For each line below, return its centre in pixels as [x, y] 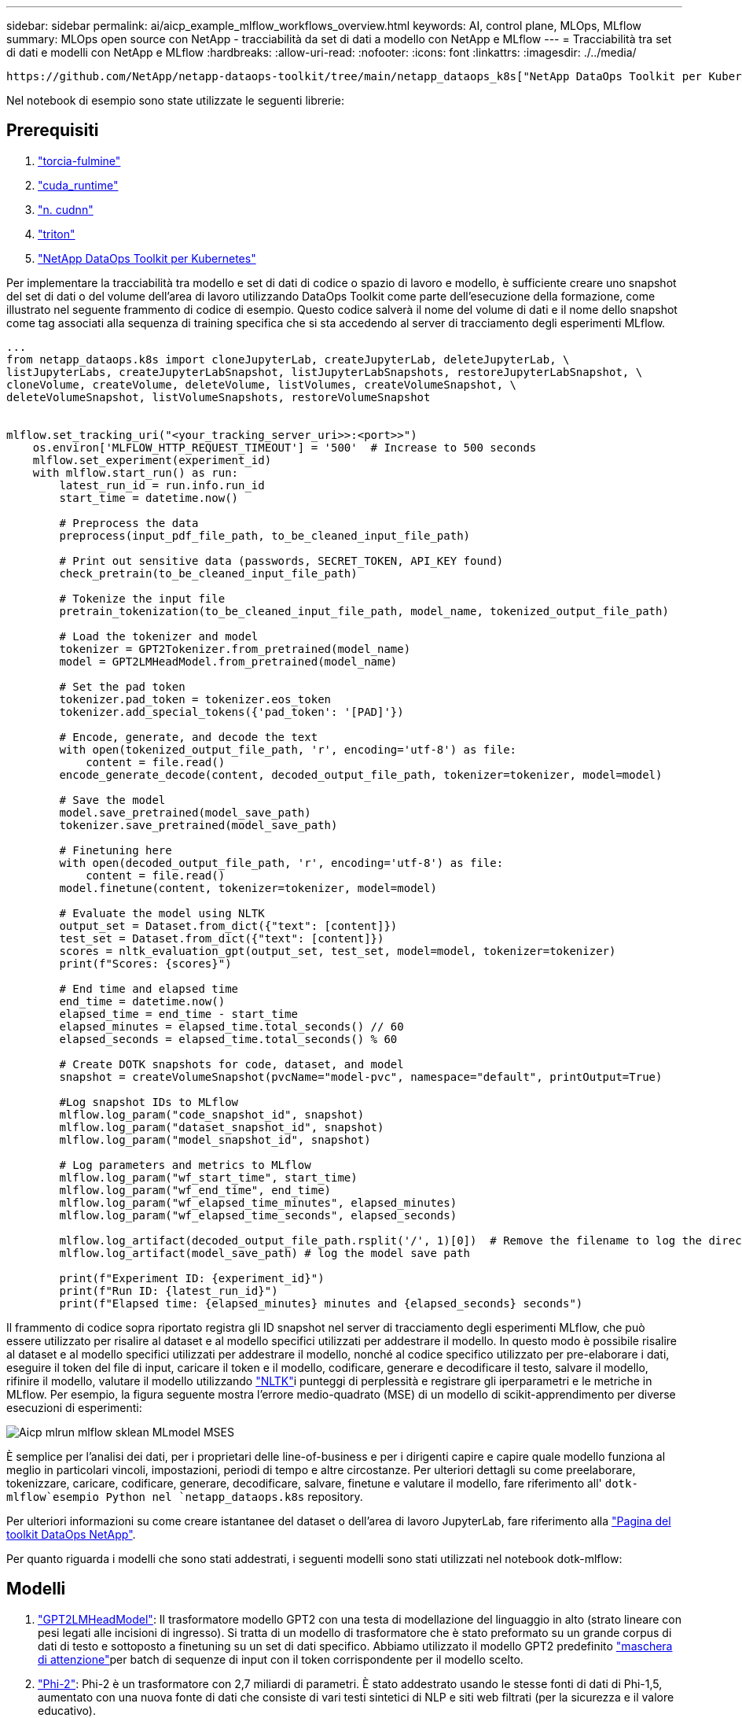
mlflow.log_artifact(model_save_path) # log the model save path [265, 1253]
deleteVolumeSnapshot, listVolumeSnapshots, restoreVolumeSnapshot [219, 397]
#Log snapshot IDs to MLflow [149, 1102]
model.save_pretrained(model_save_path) [185, 812]
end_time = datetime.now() [142, 1001]
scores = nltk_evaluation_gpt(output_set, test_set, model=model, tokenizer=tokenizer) [338, 951]
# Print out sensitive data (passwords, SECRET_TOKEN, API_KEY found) [281, 560]
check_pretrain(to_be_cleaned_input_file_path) [208, 573]
